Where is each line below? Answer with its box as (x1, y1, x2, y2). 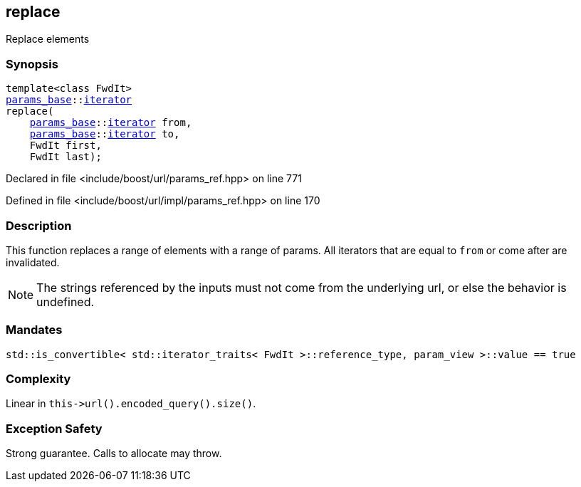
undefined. (36, 294, 95, 309)
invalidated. (6, 256, 60, 268)
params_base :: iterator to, (29, 128, 180, 140)
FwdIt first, (29, 140, 102, 152)
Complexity (6, 372, 71, 387)
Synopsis (6, 56, 58, 71)
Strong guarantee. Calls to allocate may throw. (6, 447, 222, 460)
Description (6, 218, 72, 233)
